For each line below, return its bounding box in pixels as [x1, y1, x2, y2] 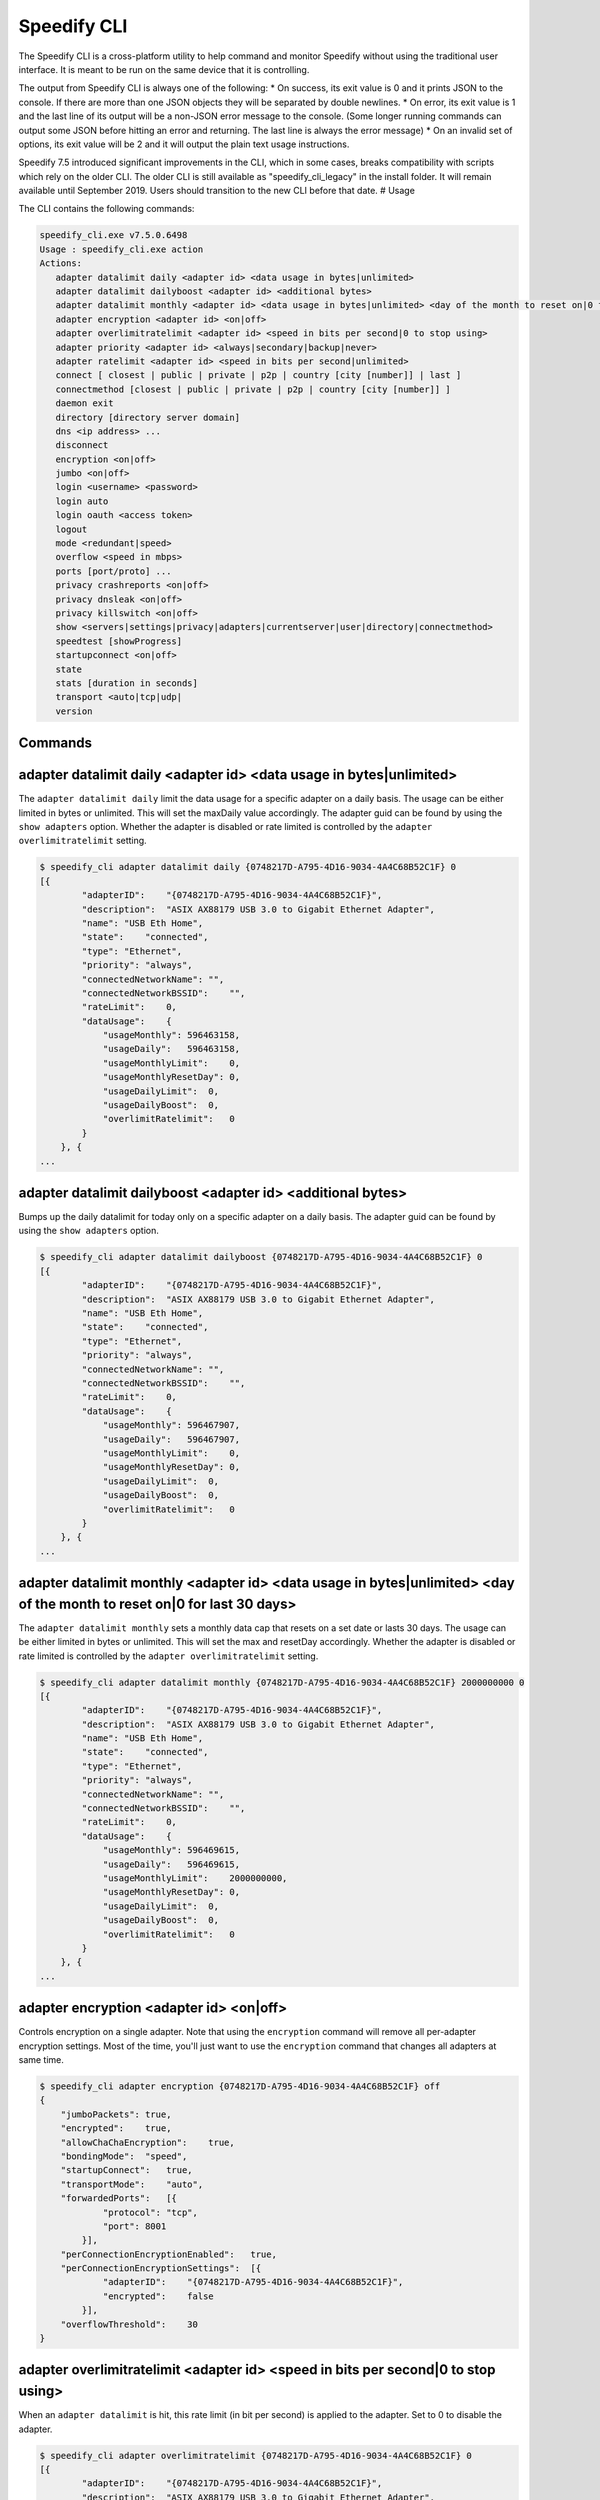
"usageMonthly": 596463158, [102, 1030, 240, 1041]
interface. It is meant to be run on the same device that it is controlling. [18, 63, 310, 75]
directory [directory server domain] [55, 411, 240, 423]
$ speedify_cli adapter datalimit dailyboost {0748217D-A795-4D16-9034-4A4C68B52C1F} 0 [39, 1251, 483, 1263]
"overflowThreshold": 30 [60, 2318, 199, 2330]
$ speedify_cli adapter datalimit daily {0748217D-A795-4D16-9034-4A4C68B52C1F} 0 [39, 861, 457, 873]
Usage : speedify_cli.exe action [39, 243, 204, 255]
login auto [55, 495, 109, 507]
